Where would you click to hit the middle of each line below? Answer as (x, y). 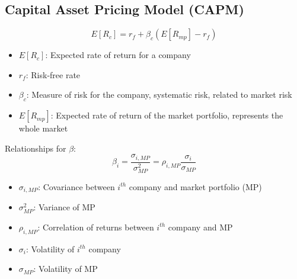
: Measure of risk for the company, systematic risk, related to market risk (159, 94)
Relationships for (36, 148)
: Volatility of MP (66, 269)
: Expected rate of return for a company (118, 55)
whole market (43, 128)
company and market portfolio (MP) (195, 186)
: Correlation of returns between (96, 227)
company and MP (200, 227)
